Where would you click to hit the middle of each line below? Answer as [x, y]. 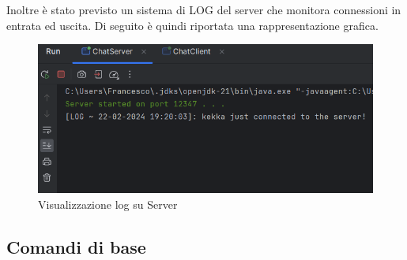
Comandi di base [76, 246]
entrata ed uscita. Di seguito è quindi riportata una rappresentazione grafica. [192, 25]
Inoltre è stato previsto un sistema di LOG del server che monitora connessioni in [204, 9]
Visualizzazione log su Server [108, 204]
